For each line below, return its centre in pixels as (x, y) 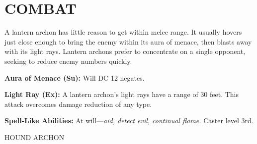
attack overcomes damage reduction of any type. (78, 104)
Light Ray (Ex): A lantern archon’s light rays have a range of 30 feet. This (122, 94)
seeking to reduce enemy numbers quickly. (68, 61)
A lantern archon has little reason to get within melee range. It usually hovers (123, 32)
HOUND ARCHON (35, 137)
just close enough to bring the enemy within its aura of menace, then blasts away (128, 41)
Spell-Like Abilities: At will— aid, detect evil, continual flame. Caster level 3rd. (129, 120)
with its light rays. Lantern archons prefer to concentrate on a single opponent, (125, 51)
